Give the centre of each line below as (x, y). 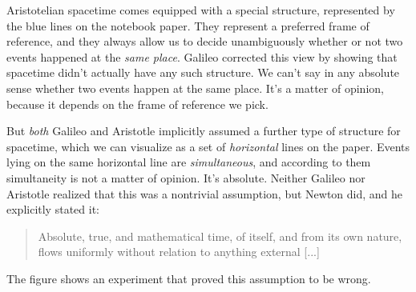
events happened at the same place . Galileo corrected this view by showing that (202, 56)
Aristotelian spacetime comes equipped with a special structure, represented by (201, 10)
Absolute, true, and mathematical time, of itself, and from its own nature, (220, 236)
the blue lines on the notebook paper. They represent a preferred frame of (188, 25)
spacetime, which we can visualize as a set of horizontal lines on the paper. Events (208, 146)
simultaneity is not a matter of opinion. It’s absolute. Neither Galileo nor (186, 177)
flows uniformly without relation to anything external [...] (179, 252)
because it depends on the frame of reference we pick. (137, 104)
